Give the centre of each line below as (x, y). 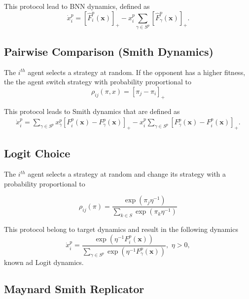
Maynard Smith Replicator (74, 289)
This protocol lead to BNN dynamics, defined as (77, 6)
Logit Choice (37, 153)
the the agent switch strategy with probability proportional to (98, 82)
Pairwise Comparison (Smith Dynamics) (109, 51)
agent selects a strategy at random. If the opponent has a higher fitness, (137, 72)
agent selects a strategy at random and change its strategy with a (127, 174)
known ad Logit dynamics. (44, 262)
